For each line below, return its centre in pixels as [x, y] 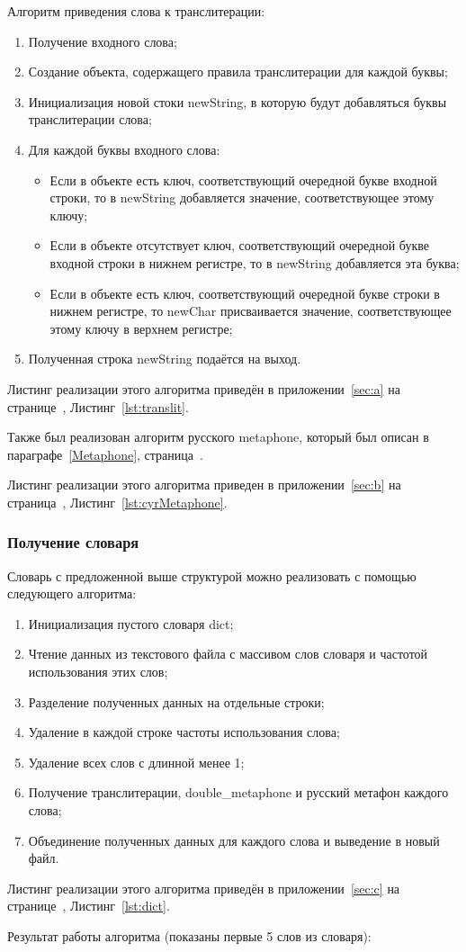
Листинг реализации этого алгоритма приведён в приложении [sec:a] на [204, 388]
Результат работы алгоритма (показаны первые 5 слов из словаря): [189, 936]
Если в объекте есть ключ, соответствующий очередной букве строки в [245, 293]
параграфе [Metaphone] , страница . [105, 454]
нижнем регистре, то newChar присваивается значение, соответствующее [251, 311]
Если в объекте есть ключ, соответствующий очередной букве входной [243, 180]
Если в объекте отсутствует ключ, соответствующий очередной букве [239, 245]
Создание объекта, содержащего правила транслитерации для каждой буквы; [238, 72]
